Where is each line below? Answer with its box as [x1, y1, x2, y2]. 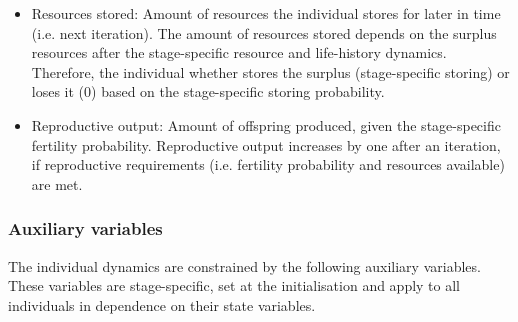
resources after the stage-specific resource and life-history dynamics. [31, 42, 447, 63]
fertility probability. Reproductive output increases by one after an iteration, [31, 134, 501, 155]
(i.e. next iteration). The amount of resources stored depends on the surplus [31, 22, 497, 43]
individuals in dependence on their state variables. [8, 294, 316, 315]
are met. [31, 173, 83, 194]
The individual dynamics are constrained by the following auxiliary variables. [8, 255, 481, 276]
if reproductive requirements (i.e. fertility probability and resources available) [31, 154, 505, 175]
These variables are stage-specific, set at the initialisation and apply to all [8, 275, 461, 296]
